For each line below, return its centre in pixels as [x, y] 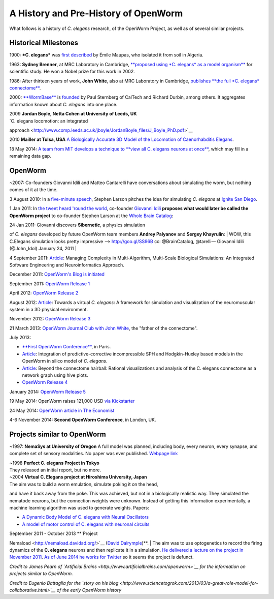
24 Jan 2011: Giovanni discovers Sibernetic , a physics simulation [77, 225]
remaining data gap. [30, 156]
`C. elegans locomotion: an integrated [49, 121]
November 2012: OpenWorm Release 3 [50, 319]
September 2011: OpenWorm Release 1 [50, 283]
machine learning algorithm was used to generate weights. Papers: [79, 508]
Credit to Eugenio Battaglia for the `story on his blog [64, 583]
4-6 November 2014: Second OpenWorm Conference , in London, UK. [83, 420]
